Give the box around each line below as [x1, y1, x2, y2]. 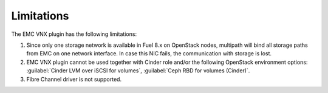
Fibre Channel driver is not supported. [26, 75, 121, 83]
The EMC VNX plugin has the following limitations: [11, 30, 137, 38]
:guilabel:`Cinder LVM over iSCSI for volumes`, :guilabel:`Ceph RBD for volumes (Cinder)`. [26, 67, 250, 74]
